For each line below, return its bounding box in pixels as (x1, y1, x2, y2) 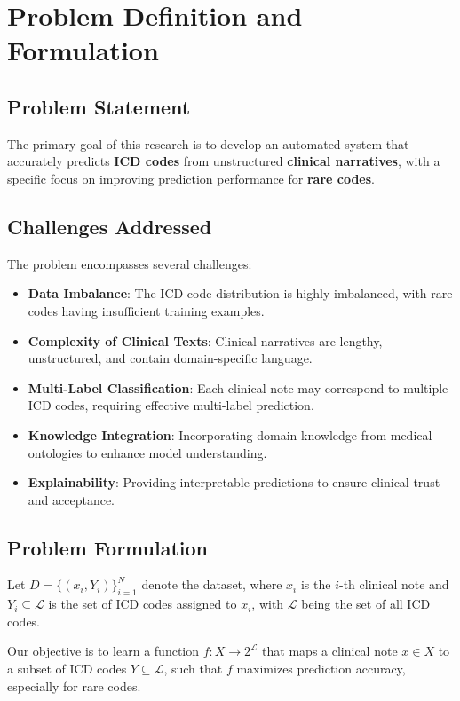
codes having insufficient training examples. (28, 301, 265, 319)
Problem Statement (7, 92, 191, 120)
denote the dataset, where (141, 575, 282, 594)
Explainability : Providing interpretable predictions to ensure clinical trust (28, 473, 440, 492)
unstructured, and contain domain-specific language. (28, 349, 313, 367)
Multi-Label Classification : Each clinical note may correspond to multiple (28, 378, 448, 397)
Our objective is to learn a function (7, 642, 200, 660)
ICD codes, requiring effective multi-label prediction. (28, 396, 314, 414)
